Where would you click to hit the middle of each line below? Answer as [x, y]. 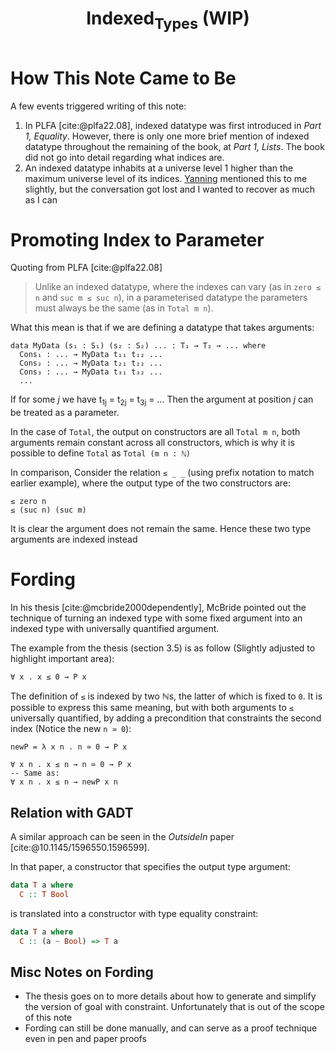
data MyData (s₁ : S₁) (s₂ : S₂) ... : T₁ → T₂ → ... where [138, 346]
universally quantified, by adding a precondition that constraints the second [166, 718]
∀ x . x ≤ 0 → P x [48, 677]
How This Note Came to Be [123, 78]
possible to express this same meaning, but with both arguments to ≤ [152, 708]
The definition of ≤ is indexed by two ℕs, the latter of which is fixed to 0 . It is [166, 696]
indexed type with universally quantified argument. [115, 629]
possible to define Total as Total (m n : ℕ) [100, 453]
